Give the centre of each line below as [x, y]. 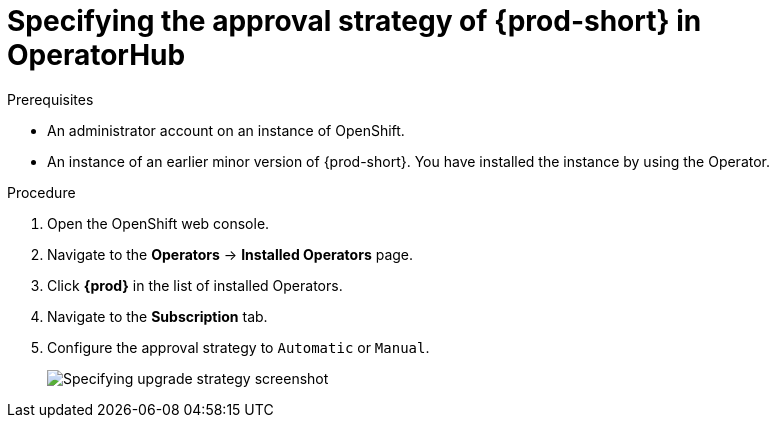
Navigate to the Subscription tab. [157, 316]
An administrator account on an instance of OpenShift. [226, 130]
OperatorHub [96, 55]
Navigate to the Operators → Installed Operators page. [230, 254]
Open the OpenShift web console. [158, 223]
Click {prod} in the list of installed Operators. [195, 285]
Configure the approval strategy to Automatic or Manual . [238, 347]
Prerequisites [50, 99]
